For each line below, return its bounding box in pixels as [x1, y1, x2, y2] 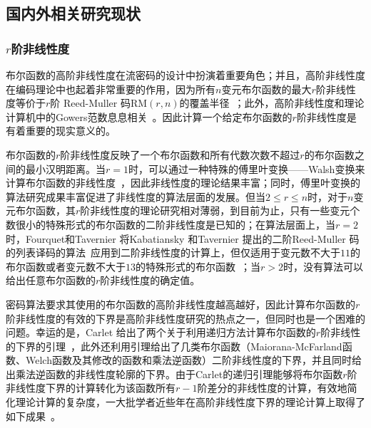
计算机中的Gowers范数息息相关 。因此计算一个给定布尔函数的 [6, 109, 293, 124]
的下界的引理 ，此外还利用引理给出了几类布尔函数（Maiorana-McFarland [6, 338, 342, 353]
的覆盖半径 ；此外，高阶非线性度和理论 [179, 95, 365, 110]
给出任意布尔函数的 [6, 273, 96, 288]
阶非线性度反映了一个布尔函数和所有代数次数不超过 [60, 147, 300, 162]
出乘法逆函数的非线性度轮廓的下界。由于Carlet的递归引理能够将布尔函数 [6, 366, 343, 381]
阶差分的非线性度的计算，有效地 [197, 380, 347, 395]
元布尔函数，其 [6, 203, 76, 218]
